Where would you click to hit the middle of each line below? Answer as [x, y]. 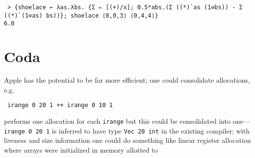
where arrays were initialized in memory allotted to [81, 149]
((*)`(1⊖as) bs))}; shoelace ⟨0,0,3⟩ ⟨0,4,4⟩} [81, 15]
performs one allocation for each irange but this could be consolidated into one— [127, 121]
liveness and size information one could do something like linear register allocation [127, 140]
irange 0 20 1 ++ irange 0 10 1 [60, 105]
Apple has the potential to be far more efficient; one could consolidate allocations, [127, 80]
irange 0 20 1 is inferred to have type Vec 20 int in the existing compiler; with [127, 130]
